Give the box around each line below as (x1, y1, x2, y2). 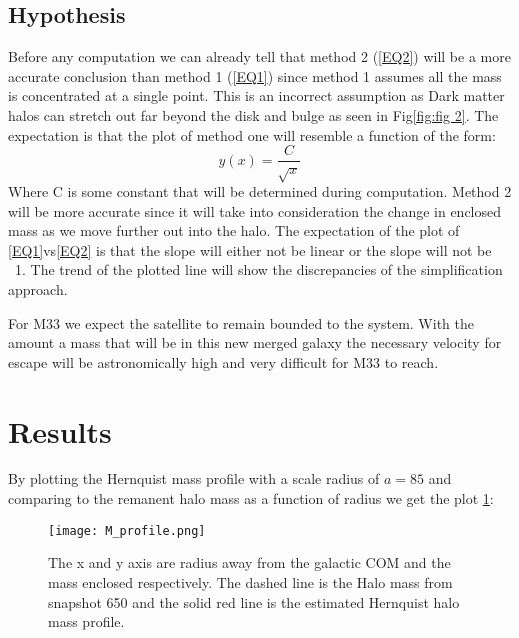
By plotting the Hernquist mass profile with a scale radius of (8, 468, 380, 489)
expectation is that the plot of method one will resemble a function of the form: (8, 124, 496, 145)
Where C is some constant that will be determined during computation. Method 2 (8, 181, 512, 201)
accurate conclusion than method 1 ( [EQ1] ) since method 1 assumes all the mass (8, 65, 502, 86)
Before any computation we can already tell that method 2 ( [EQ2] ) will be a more (8, 46, 511, 67)
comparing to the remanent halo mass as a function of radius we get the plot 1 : (8, 488, 494, 509)
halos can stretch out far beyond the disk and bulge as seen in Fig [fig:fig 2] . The (8, 104, 499, 125)
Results (8, 410, 112, 451)
